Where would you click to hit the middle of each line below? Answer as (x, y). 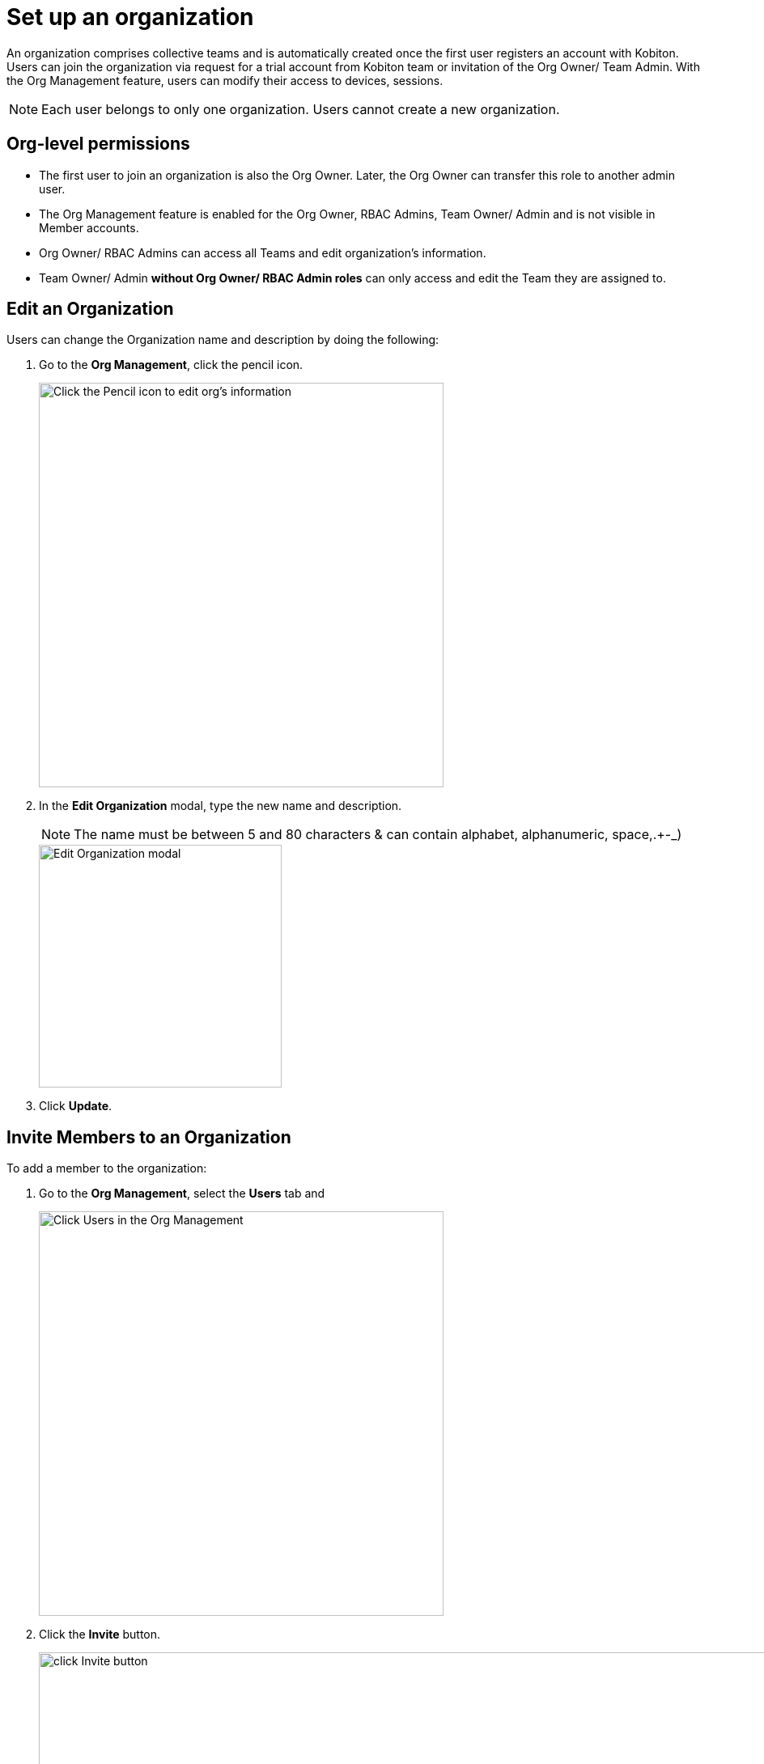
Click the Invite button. (100, 1635)
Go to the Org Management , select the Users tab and (182, 1194)
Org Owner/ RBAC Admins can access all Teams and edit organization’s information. (263, 252)
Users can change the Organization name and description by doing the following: (223, 340)
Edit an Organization (90, 309)
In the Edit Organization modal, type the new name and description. (221, 806)
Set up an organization (130, 17)
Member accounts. (89, 227)
